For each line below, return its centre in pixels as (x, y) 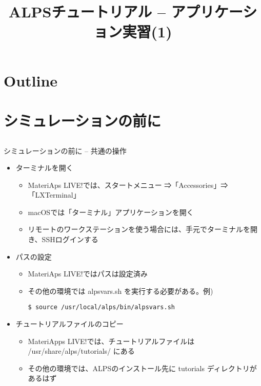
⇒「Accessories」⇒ (196, 185)
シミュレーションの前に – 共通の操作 (65, 150)
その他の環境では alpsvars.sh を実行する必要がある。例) (121, 291)
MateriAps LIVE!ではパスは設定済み (88, 274)
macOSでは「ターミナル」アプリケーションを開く (111, 212)
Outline (31, 80)
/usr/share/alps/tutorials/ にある (81, 351)
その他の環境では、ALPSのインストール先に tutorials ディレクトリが (142, 368)
